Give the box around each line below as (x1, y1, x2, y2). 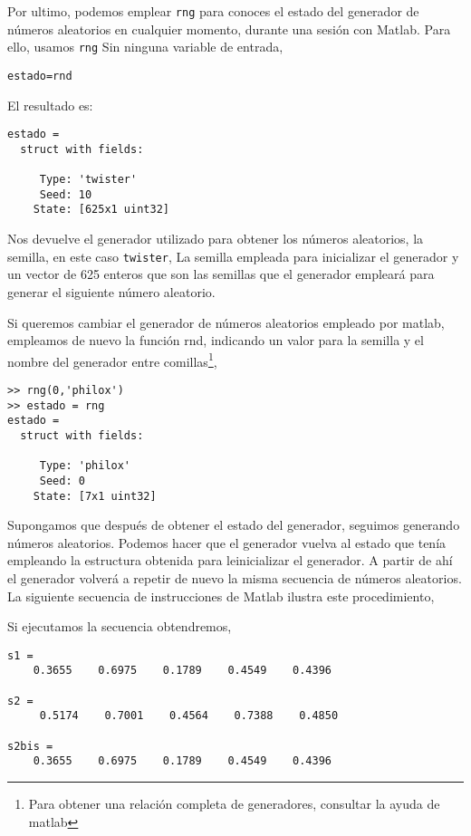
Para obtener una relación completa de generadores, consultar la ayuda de (28, 794, 440, 813)
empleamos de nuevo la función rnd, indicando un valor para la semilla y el (7, 331, 424, 350)
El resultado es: (7, 95, 93, 114)
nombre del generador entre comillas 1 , (7, 349, 217, 370)
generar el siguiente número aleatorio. (7, 282, 216, 301)
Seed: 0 (39, 474, 85, 487)
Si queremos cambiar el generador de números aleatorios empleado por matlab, (7, 312, 445, 332)
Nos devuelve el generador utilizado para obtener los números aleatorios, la (7, 229, 424, 248)
